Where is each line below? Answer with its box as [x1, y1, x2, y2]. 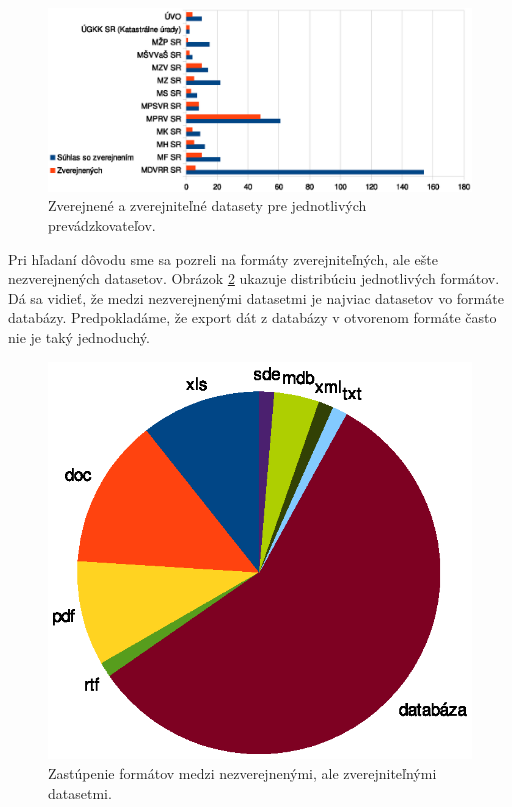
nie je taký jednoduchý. [8, 327, 150, 347]
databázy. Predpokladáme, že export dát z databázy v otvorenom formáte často [8, 307, 497, 328]
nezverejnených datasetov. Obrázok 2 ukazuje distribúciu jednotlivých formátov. [8, 268, 500, 289]
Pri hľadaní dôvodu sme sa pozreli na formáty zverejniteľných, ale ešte [8, 248, 438, 269]
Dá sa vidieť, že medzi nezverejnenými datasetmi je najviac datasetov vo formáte [8, 287, 504, 308]
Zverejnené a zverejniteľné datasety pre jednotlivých [48, 195, 367, 216]
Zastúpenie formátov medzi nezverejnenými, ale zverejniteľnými [48, 762, 437, 783]
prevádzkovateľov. [48, 215, 156, 236]
